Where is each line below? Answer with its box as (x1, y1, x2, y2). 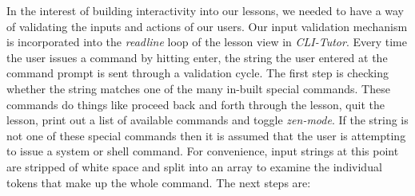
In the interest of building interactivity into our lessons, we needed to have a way (6, 2, 405, 18)
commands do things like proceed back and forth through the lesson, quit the (6, 96, 385, 112)
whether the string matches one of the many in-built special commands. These (6, 80, 390, 96)
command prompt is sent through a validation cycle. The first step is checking (6, 65, 389, 81)
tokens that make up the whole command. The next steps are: (6, 174, 311, 190)
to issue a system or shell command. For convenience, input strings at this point (6, 143, 399, 159)
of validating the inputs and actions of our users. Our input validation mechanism (6, 18, 408, 34)
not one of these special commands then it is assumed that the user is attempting (6, 127, 406, 143)
